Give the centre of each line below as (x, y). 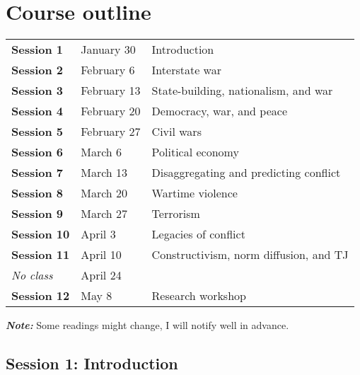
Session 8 (37, 193)
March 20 (104, 193)
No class (32, 275)
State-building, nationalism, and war (242, 91)
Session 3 (37, 91)
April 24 (101, 275)
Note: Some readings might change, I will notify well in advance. (147, 325)
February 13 (111, 91)
